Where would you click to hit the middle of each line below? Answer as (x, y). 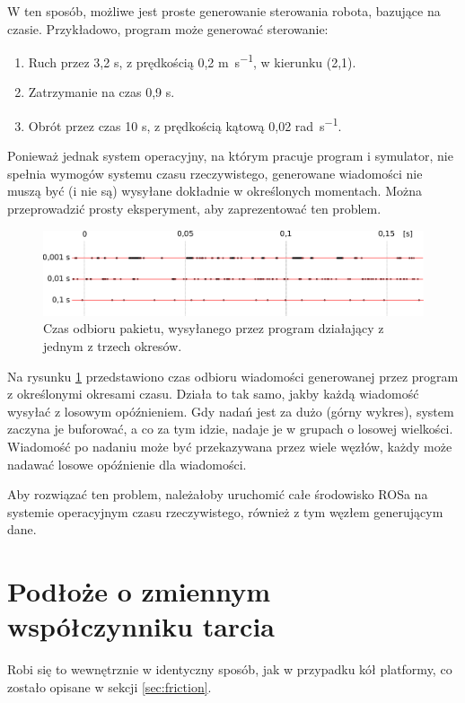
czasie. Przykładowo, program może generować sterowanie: (168, 28)
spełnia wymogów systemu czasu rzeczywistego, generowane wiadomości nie (215, 173)
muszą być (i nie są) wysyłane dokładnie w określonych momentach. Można (215, 191)
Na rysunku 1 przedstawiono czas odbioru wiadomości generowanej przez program (233, 376)
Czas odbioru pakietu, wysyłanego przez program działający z (214, 328)
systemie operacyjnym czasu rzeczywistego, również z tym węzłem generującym (225, 511)
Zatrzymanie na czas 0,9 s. (101, 92)
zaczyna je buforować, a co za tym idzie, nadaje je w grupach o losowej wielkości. (230, 429)
